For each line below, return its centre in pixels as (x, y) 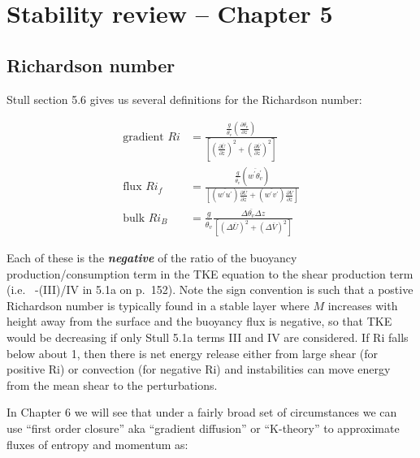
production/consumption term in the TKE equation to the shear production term (210, 273)
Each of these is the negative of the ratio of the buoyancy (152, 258)
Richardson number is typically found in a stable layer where (158, 305)
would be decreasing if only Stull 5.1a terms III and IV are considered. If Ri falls (208, 337)
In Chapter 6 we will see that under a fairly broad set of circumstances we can (202, 412)
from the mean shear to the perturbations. (112, 385)
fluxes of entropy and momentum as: (97, 444)
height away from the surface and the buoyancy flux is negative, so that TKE (199, 321)
